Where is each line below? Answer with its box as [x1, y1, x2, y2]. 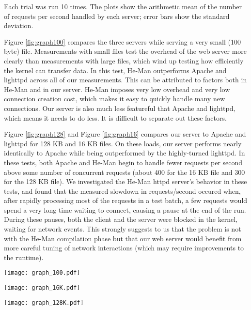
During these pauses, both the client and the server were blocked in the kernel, [4, 214, 238, 224]
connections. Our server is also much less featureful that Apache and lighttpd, [4, 103, 235, 113]
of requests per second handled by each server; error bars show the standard [4, 11, 230, 21]
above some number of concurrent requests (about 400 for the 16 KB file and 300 [4, 167, 245, 177]
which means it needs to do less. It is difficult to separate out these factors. [4, 112, 227, 123]
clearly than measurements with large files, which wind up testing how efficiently [4, 55, 244, 65]
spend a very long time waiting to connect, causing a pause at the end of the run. [4, 204, 246, 215]
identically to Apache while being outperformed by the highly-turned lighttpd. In [4, 148, 245, 158]
